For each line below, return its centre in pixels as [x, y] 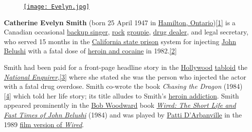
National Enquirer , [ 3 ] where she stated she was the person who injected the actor [125, 76]
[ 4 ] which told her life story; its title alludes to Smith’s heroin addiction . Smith [122, 95]
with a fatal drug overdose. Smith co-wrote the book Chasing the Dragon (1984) [123, 86]
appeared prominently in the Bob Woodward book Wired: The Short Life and [120, 105]
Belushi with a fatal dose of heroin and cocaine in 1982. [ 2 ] [90, 51]
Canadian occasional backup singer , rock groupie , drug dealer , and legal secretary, [126, 32]
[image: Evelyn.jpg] [57, 7]
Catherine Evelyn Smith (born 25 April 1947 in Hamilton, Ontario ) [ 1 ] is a [120, 22]
